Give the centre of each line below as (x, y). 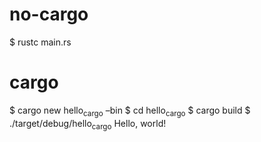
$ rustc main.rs (40, 42)
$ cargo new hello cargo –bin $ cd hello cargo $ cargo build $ (130, 111)
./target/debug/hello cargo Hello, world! (88, 124)
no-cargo (49, 14)
